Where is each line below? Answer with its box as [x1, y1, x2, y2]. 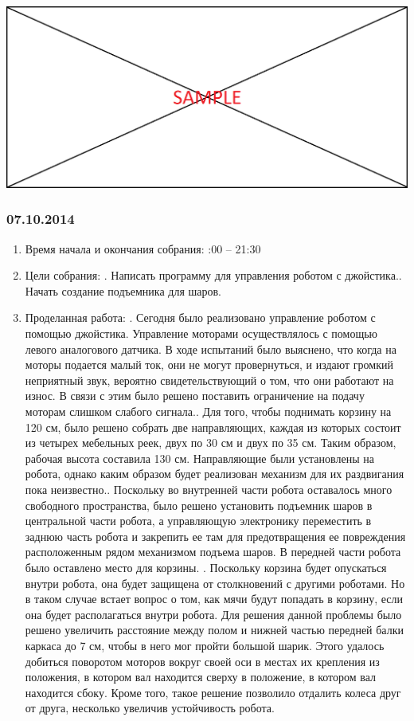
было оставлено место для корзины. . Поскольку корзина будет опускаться [25, 558, 387, 575]
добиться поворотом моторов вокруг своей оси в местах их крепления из [25, 652, 380, 669]
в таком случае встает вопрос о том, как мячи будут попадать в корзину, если [25, 590, 404, 607]
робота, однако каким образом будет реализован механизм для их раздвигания [25, 465, 404, 482]
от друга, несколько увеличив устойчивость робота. [25, 699, 275, 716]
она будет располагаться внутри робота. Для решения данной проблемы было [25, 605, 402, 622]
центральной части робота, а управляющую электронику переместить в [25, 512, 372, 529]
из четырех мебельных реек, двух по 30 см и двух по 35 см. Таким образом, [25, 434, 396, 451]
